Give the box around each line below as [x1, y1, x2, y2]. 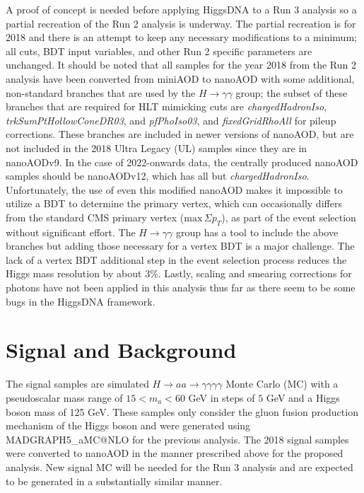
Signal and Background [6, 335, 237, 364]
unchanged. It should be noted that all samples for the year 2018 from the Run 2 [6, 57, 356, 72]
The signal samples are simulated [6, 376, 149, 391]
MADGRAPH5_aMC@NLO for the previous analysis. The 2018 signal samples [6, 431, 349, 446]
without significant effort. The [6, 224, 136, 239]
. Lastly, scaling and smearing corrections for [158, 266, 352, 281]
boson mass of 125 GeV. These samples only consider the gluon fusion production [6, 404, 358, 419]
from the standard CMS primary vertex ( [6, 209, 184, 224]
